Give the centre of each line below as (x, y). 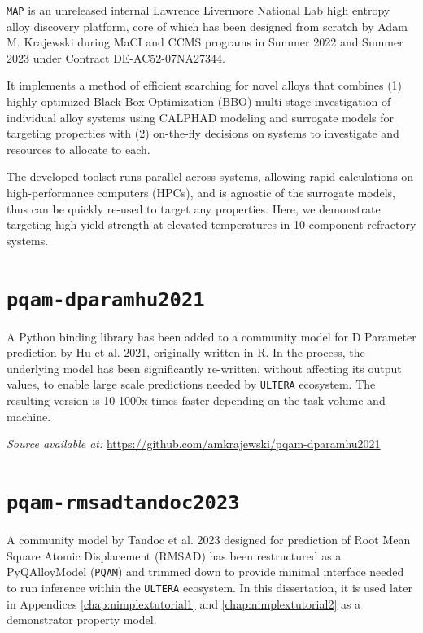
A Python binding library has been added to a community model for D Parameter (211, 336)
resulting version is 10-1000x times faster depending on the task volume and (196, 400)
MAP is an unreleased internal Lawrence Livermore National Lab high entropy (198, 10)
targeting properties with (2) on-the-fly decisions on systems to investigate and (203, 133)
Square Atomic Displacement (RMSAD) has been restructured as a (174, 555)
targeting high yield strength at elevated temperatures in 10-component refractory (211, 224)
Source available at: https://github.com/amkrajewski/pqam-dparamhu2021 (194, 444)
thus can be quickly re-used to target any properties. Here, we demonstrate (194, 208)
